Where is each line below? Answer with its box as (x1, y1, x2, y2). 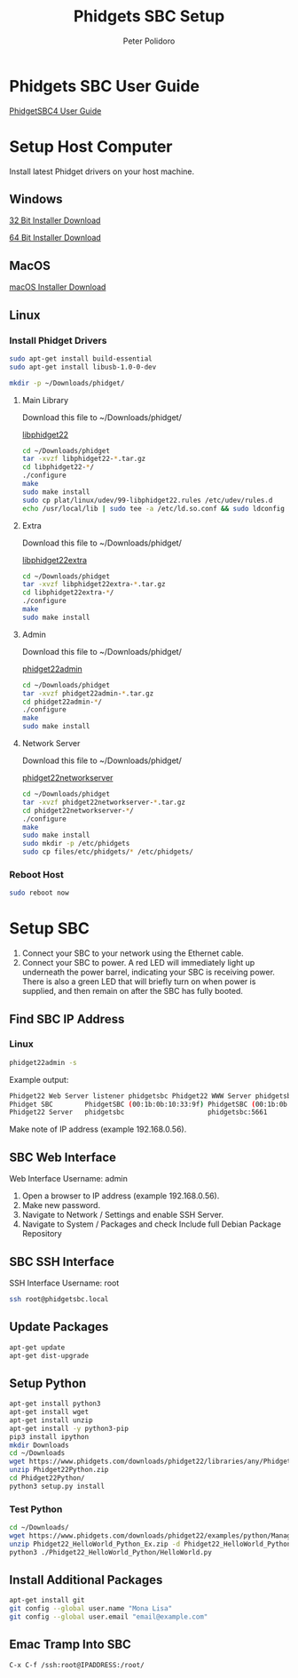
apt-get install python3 (9, 1399, 101, 1409)
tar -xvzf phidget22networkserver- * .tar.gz (21, 798, 186, 807)
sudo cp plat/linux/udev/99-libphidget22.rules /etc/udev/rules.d (21, 496, 273, 505)
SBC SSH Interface (9, 1254, 115, 1269)
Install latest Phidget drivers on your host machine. (9, 166, 195, 177)
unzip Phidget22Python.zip (9, 1466, 109, 1475)
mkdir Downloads (9, 1441, 69, 1450)
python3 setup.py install (9, 1482, 105, 1491)
